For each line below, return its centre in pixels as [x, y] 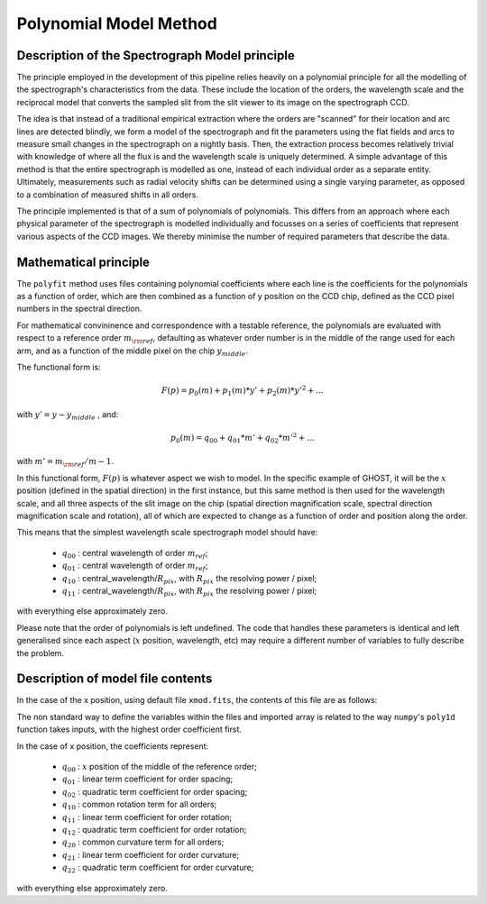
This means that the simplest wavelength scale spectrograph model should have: [167, 533]
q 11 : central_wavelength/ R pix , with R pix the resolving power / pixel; [189, 592]
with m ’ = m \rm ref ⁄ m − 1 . [65, 462]
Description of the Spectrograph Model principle [156, 55]
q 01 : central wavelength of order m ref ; [135, 566]
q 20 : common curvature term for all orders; [143, 843]
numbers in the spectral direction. [79, 309]
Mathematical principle [83, 262]
